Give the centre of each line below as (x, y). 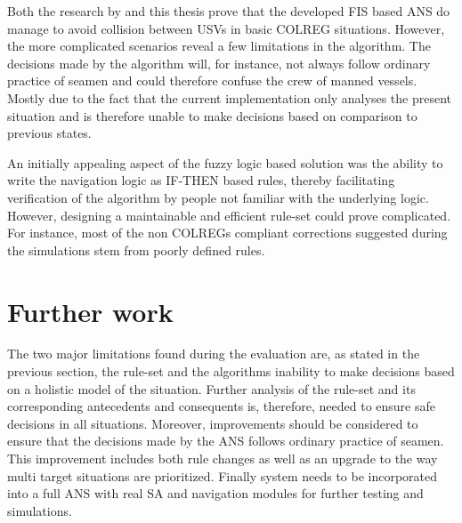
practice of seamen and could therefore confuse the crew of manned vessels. (212, 80)
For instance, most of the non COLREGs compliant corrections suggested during (227, 233)
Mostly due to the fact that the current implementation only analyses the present (229, 97)
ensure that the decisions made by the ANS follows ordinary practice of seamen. (226, 441)
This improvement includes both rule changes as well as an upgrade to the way (223, 458)
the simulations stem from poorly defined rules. (136, 249)
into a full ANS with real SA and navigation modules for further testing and (215, 493)
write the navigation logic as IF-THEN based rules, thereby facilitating (201, 180)
